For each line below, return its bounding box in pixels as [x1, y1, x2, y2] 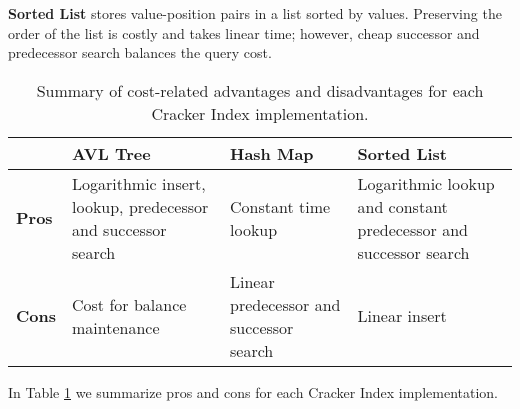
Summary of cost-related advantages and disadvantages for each [36, 78, 484, 102]
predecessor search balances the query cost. [8, 42, 272, 63]
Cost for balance [71, 292, 187, 316]
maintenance [71, 315, 160, 339]
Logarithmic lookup [357, 171, 495, 195]
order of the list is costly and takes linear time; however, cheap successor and [8, 22, 480, 43]
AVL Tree [71, 141, 151, 165]
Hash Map [229, 141, 314, 165]
